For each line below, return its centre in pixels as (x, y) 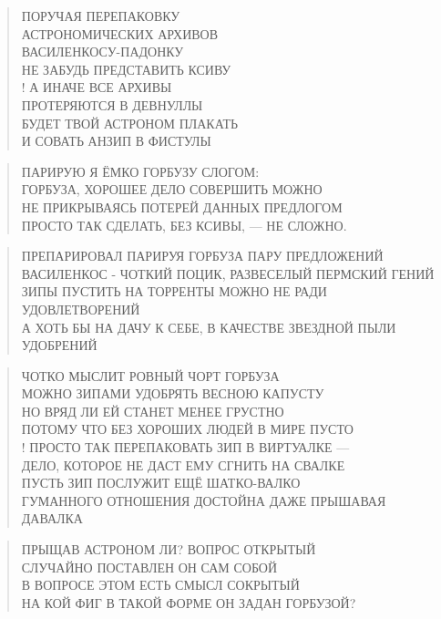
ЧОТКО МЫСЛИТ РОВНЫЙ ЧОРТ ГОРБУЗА (150, 375)
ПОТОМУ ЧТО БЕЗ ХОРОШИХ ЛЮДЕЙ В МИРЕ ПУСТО (187, 429)
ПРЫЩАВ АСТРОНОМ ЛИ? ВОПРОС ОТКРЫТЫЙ (169, 549)
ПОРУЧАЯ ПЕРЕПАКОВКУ (101, 15)
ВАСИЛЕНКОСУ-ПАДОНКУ (103, 52)
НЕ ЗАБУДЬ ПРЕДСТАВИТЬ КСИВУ (126, 69)
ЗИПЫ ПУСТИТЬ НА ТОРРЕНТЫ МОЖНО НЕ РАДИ (174, 291)
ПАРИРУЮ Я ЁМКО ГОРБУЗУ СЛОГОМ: (140, 171)
